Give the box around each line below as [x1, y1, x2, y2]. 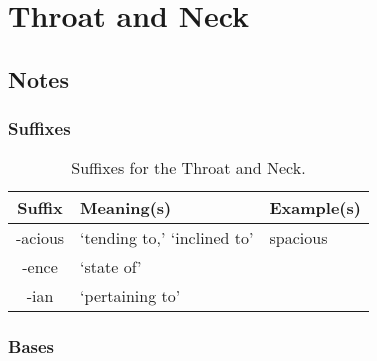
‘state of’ [80, 255, 142, 279]
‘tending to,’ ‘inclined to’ [80, 226, 254, 250]
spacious [269, 226, 328, 250]
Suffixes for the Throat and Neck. [71, 156, 306, 180]
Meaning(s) [80, 196, 172, 220]
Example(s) [269, 196, 361, 220]
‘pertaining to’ [80, 284, 181, 308]
